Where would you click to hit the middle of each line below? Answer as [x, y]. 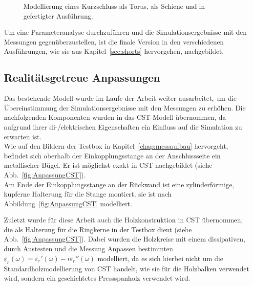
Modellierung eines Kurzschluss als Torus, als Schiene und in [114, 6]
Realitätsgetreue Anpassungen [82, 77]
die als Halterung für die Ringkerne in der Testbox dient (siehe [98, 229]
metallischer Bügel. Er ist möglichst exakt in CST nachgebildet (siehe [108, 165]
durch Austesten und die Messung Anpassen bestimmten [89, 249]
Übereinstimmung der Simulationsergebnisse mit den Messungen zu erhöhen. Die [125, 107]
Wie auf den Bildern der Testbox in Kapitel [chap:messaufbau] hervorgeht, [116, 146]
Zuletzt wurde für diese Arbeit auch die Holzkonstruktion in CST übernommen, [124, 220]
